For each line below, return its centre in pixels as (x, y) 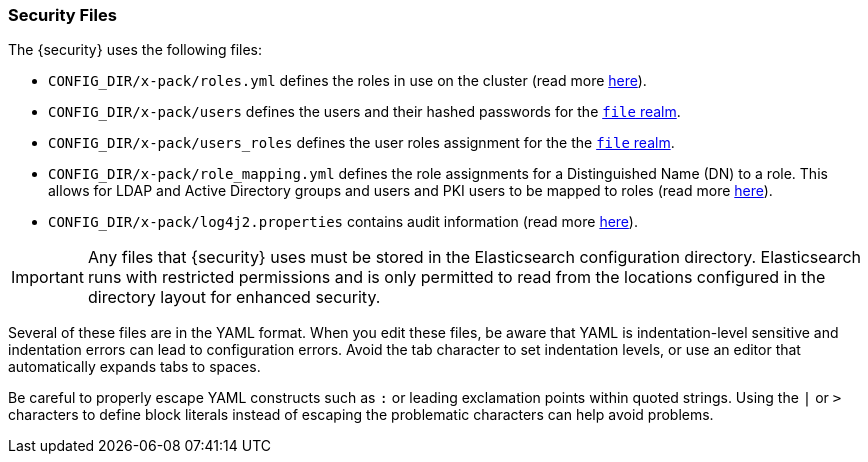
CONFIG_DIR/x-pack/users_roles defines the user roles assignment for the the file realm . (361, 143)
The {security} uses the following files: (135, 50)
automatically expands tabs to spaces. (134, 367)
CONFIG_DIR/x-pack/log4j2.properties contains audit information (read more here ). (343, 222)
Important (47, 277)
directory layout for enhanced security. (234, 297)
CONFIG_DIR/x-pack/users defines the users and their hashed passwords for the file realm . (364, 112)
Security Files (62, 15)
